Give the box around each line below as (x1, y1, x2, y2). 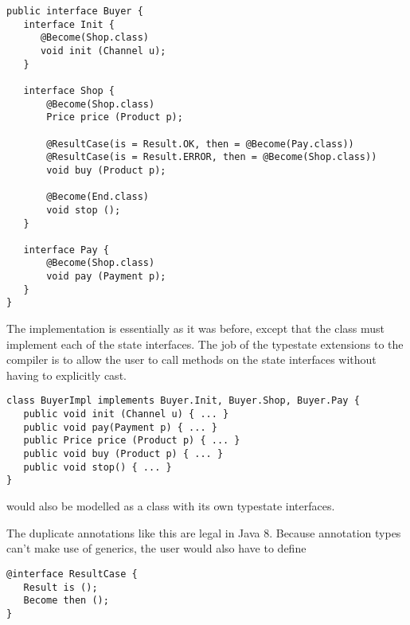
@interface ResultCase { (6, 568, 138, 580)
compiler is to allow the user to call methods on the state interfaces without (6, 351, 377, 368)
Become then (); (23, 595, 109, 607)
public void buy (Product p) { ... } (23, 448, 224, 460)
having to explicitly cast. (6, 366, 127, 383)
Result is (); (23, 581, 98, 593)
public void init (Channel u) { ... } (23, 408, 229, 420)
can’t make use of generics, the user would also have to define (6, 540, 307, 557)
